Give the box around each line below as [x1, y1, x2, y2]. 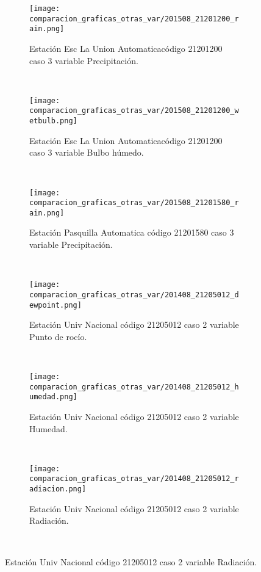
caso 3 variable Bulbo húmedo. [29, 146, 144, 159]
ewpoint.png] [29, 300, 82, 310]
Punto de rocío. [29, 330, 87, 342]
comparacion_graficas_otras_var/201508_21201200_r [29, 14, 239, 23]
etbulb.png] [29, 117, 77, 126]
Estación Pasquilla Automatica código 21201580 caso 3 [29, 226, 234, 239]
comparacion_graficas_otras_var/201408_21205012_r [29, 474, 239, 483]
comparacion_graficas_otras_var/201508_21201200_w [29, 106, 239, 115]
